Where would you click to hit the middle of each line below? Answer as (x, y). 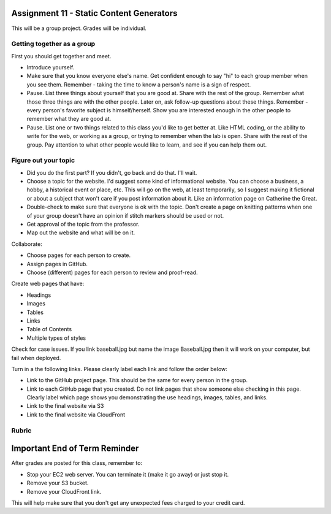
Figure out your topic (43, 161)
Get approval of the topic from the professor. (83, 224)
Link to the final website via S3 (65, 406)
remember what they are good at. (69, 119)
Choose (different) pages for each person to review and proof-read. (112, 272)
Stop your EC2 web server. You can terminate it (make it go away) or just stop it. (128, 474)
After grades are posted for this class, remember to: (77, 463)
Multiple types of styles (56, 338)
